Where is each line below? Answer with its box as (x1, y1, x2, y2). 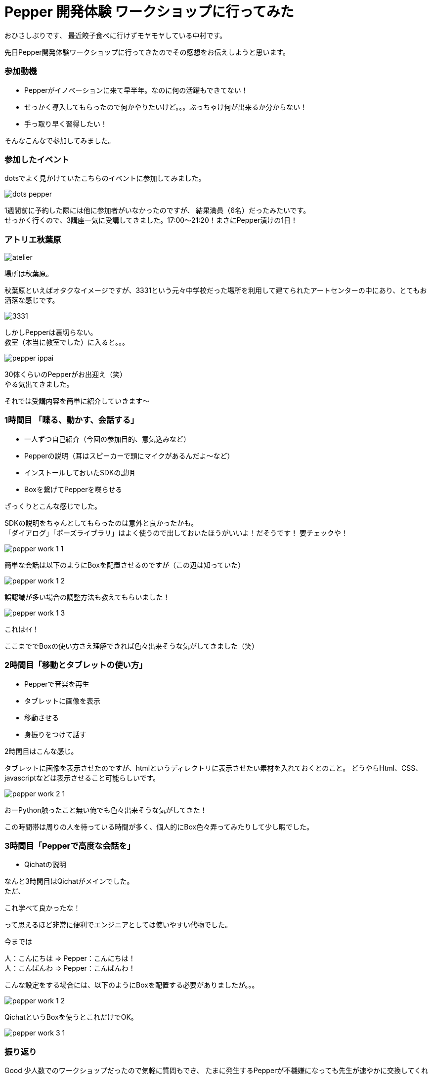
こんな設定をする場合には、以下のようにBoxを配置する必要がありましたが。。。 (4, 981, 259, 990)
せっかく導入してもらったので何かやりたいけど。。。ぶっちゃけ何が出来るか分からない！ (24, 102, 307, 111)
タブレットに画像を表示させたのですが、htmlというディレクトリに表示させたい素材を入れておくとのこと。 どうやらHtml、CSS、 (4, 763, 423, 772)
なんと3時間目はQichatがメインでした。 (4, 877, 134, 886)
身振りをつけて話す (24, 730, 86, 739)
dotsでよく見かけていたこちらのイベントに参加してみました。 (4, 174, 206, 183)
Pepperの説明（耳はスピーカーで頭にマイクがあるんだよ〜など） (24, 451, 234, 460)
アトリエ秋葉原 (4, 234, 61, 245)
